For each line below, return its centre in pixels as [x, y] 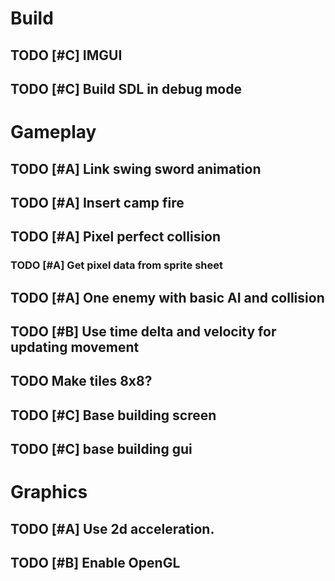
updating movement [75, 347]
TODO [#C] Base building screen [113, 415]
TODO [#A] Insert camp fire [97, 202]
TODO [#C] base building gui [101, 449]
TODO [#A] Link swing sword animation [136, 168]
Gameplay [53, 132]
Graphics [49, 492]
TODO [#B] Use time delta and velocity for [143, 332]
